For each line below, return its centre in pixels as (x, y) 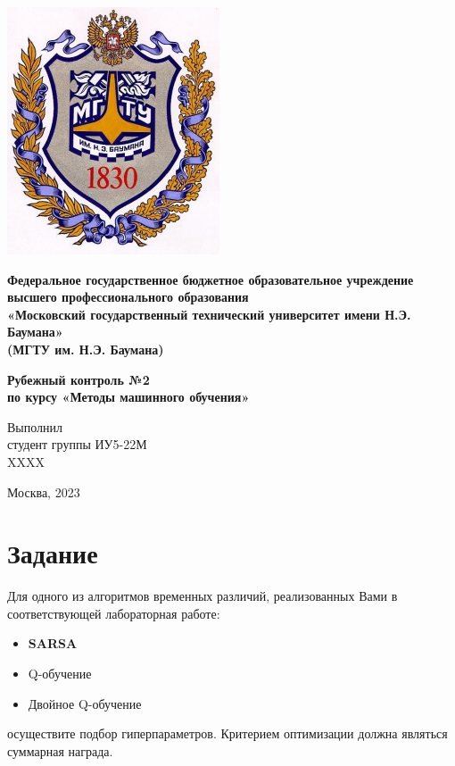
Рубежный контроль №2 (79, 379)
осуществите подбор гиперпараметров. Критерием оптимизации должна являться (227, 733)
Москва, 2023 (44, 491)
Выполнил (35, 426)
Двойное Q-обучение (85, 703)
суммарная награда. (60, 750)
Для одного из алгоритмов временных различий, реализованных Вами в (203, 596)
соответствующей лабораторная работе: (114, 613)
